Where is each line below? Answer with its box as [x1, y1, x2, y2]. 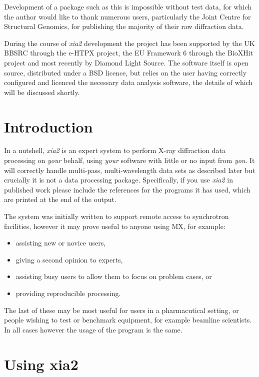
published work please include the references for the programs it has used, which [4, 184, 250, 194]
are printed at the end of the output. [4, 194, 116, 204]
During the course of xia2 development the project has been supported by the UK [4, 37, 255, 48]
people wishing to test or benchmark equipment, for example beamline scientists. [4, 314, 252, 325]
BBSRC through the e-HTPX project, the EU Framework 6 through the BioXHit [4, 47, 253, 58]
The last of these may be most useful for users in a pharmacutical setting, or [4, 304, 239, 315]
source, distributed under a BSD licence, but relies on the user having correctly [4, 67, 247, 77]
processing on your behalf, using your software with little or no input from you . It [4, 155, 255, 165]
